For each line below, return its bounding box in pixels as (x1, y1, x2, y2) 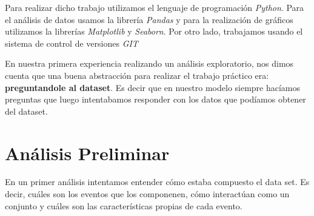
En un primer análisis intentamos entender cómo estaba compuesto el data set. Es (5, 175, 310, 188)
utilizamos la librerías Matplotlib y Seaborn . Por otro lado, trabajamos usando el (5, 25, 303, 38)
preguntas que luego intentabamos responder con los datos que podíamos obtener (5, 93, 306, 106)
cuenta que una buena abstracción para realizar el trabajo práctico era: (5, 69, 269, 81)
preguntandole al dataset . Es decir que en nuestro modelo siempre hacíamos (5, 81, 301, 93)
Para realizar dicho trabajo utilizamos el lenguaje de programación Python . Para (5, 1, 304, 13)
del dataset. (5, 104, 48, 117)
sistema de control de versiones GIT (5, 36, 138, 49)
